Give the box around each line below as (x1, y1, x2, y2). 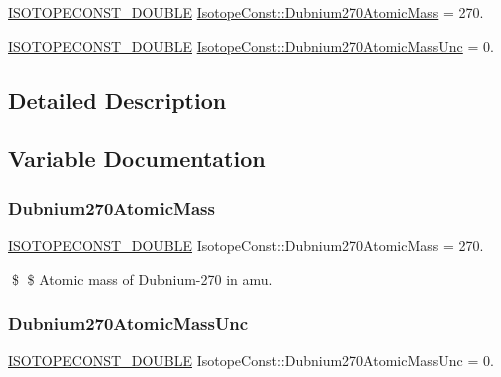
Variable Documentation (8, 143, 266, 174)
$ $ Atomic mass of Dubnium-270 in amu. (11, 268, 273, 289)
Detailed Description (8, 84, 227, 115)
